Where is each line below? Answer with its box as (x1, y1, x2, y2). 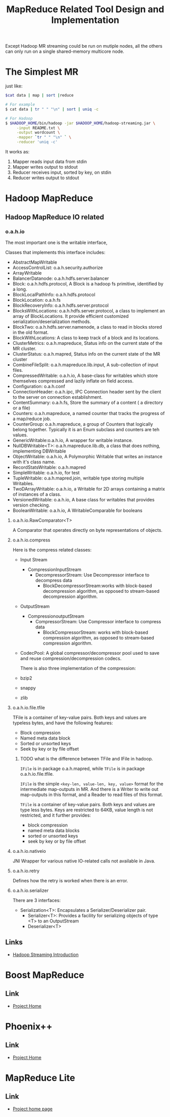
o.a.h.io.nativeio (12, 848, 46, 854)
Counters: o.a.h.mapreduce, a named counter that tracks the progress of (12, 410, 165, 416)
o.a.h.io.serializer (12, 887, 49, 893)
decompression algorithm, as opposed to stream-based (43, 588, 160, 594)
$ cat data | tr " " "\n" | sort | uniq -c (5, 107, 99, 112)
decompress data (35, 577, 73, 583)
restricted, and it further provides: (20, 812, 91, 818)
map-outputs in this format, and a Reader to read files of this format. (20, 791, 163, 797)
